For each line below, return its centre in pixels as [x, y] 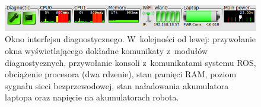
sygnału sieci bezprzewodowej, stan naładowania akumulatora [117, 85]
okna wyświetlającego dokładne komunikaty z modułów [106, 51]
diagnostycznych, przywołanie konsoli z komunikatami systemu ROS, [130, 62]
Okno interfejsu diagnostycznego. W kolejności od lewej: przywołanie [130, 39]
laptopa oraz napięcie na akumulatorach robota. [92, 97]
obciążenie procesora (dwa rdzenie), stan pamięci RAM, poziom [121, 74]
